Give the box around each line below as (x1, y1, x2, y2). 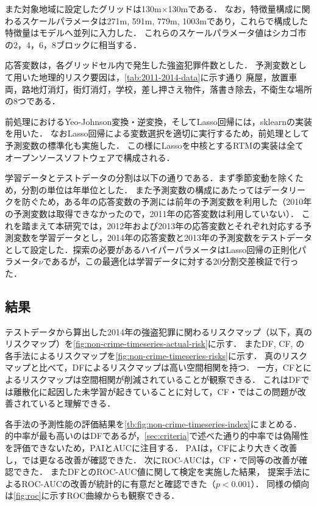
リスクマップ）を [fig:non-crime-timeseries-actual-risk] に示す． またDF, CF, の (5, 337, 305, 350)
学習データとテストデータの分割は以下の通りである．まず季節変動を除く (5, 171, 295, 184)
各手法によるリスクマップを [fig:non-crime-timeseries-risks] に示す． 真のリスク (5, 349, 308, 362)
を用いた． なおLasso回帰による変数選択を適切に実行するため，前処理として (5, 127, 309, 140)
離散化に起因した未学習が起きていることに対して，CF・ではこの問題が (13, 385, 297, 397)
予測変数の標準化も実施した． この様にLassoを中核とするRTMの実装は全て (5, 138, 304, 151)
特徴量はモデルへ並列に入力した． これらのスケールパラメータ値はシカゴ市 (5, 26, 307, 39)
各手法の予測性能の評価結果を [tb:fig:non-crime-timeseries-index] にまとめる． (5, 417, 302, 430)
